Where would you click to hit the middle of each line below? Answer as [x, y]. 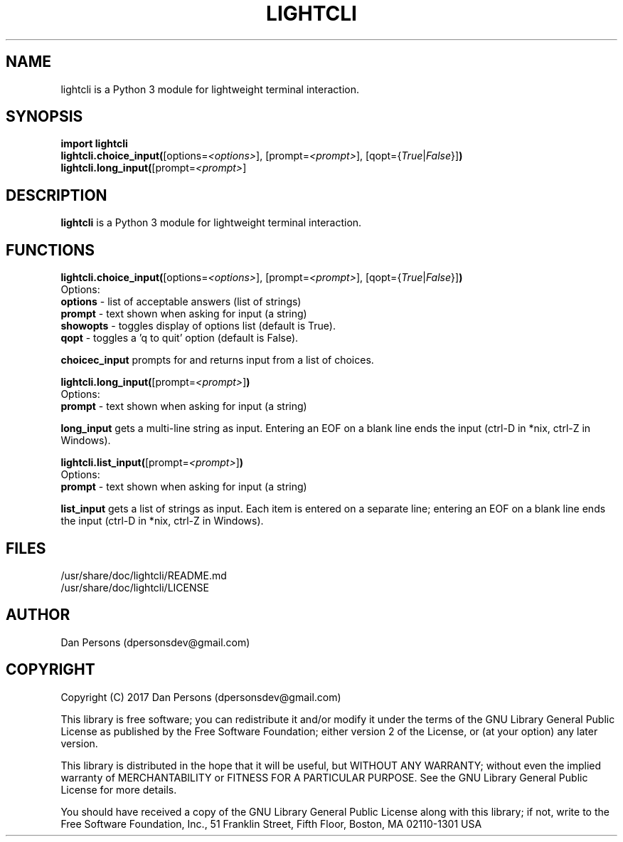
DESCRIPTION [57, 195]
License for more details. [119, 789]
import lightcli [94, 144]
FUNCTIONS [50, 250]
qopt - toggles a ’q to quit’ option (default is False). [180, 338]
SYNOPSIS [44, 117]
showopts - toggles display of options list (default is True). [198, 326]
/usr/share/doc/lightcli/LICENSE [135, 587]
